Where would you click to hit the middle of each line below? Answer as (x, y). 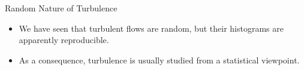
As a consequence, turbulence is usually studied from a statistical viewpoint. (159, 60)
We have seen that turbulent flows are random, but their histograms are (151, 28)
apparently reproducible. (64, 40)
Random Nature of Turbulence (61, 8)
